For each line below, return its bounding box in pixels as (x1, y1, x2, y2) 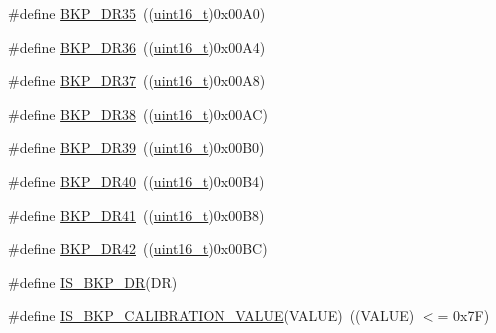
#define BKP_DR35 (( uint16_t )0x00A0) (8, 3, 266, 23)
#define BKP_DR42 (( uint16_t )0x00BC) (8, 238, 268, 259)
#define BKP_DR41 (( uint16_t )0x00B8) (8, 204, 265, 225)
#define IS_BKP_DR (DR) (8, 271, 178, 292)
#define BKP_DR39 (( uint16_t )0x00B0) (8, 137, 265, 158)
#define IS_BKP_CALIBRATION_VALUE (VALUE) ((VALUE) (8, 305, 415, 326)
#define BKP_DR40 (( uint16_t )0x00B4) (8, 170, 265, 191)
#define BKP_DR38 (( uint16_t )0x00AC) (8, 103, 268, 124)
